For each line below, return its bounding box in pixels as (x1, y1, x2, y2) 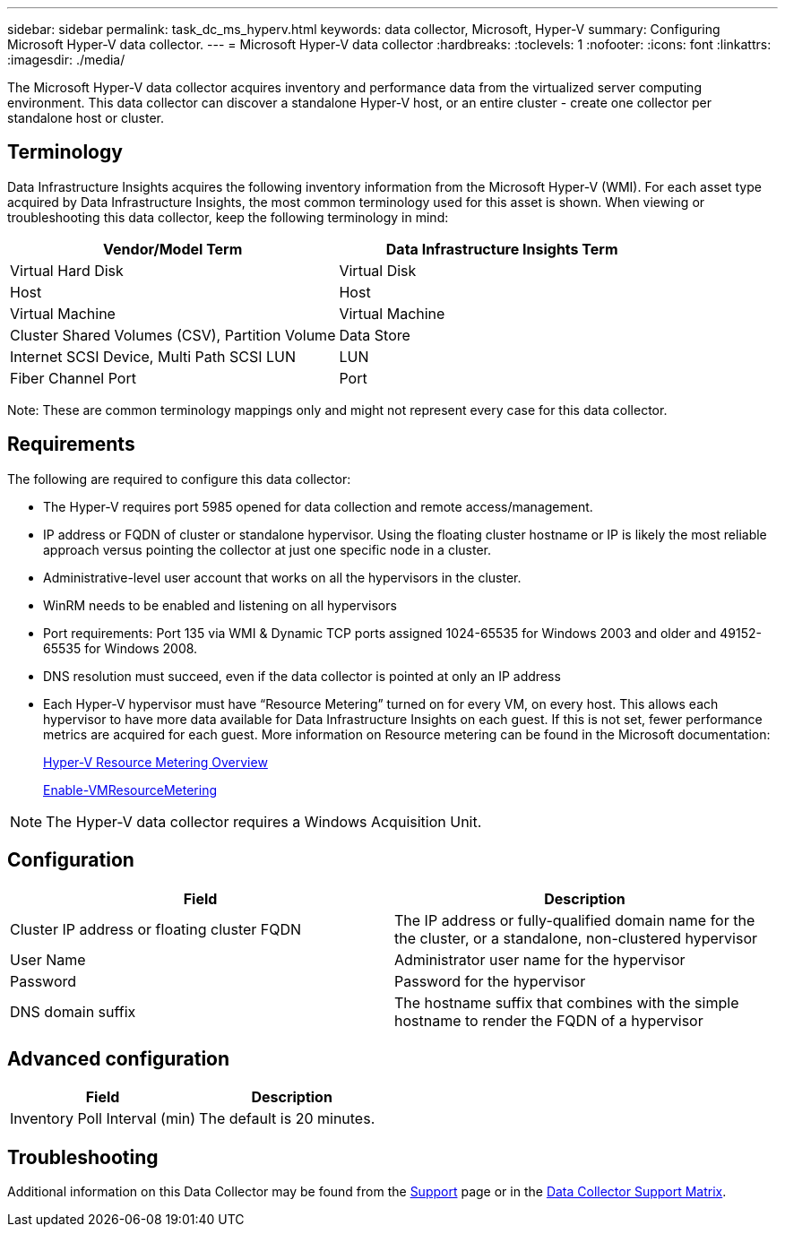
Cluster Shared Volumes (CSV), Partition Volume (10, 325, 336, 344)
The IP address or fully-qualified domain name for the (394, 910, 755, 929)
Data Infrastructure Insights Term (385, 239, 618, 258)
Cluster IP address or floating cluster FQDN (10, 919, 302, 938)
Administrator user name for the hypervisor (394, 950, 686, 969)
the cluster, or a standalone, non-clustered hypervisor (394, 928, 758, 947)
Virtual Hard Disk (10, 261, 124, 280)
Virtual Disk (339, 261, 417, 280)
